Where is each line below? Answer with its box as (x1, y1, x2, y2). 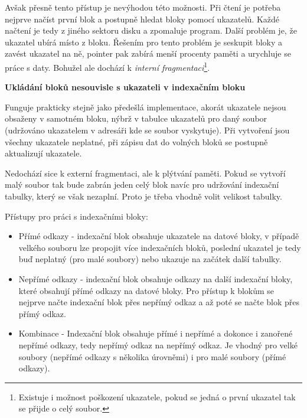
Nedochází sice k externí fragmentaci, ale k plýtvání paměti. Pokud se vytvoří (5, 166, 286, 179)
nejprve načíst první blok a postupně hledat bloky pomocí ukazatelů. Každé (5, 12, 280, 25)
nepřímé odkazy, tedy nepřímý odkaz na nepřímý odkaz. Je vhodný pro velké (18, 338, 298, 351)
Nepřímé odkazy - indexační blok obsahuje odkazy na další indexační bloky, (18, 272, 293, 285)
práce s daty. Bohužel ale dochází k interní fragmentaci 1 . (5, 59, 210, 73)
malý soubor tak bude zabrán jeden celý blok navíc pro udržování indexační (5, 178, 279, 191)
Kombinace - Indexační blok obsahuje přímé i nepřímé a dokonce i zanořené (18, 327, 293, 339)
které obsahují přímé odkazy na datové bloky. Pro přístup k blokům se (18, 284, 275, 296)
